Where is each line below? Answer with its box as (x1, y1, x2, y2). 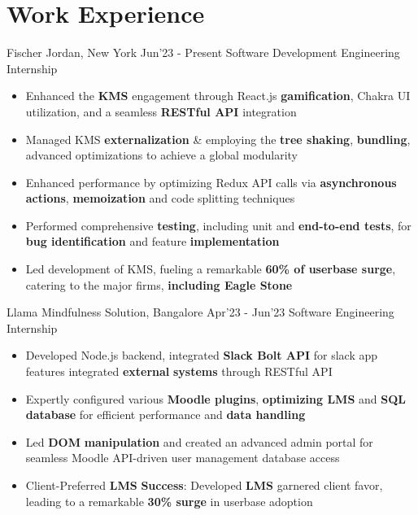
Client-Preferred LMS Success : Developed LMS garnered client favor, (25, 477, 383, 493)
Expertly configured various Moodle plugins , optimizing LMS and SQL (25, 390, 406, 407)
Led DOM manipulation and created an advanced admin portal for (25, 433, 373, 450)
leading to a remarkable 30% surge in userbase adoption (25, 492, 313, 509)
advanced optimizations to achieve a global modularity (25, 146, 298, 164)
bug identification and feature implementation (25, 233, 280, 250)
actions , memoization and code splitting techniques (25, 190, 295, 207)
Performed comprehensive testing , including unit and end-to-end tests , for (25, 216, 411, 233)
